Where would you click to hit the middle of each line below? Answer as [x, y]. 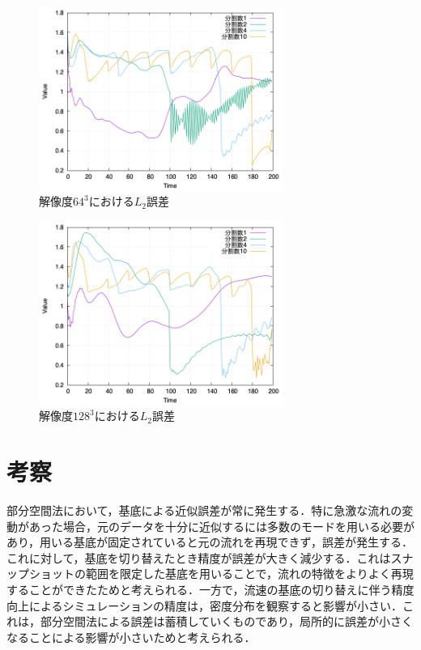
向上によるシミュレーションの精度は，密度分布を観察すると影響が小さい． [205, 605]
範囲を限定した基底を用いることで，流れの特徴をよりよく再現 [249, 574]
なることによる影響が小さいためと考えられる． [131, 637]
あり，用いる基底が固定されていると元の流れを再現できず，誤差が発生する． [210, 542]
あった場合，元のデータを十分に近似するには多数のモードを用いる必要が [221, 526]
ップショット [40, 574]
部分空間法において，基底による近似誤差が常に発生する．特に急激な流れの [204, 510]
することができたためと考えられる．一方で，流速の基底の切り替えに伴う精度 [210, 589]
